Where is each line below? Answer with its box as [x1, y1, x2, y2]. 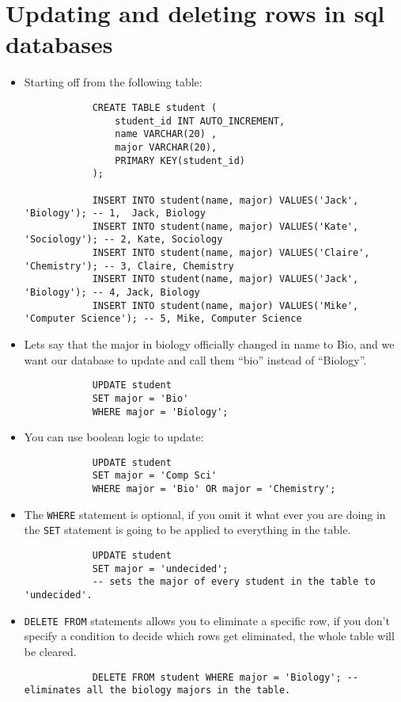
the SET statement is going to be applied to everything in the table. [24, 521, 351, 538]
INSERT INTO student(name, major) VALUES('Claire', [92, 247, 370, 259]
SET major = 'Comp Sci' [92, 470, 218, 482]
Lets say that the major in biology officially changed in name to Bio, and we [24, 336, 395, 353]
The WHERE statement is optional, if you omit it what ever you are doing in [24, 506, 386, 522]
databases [6, 28, 113, 60]
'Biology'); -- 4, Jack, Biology [24, 287, 200, 299]
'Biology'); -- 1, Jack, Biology [24, 208, 206, 219]
